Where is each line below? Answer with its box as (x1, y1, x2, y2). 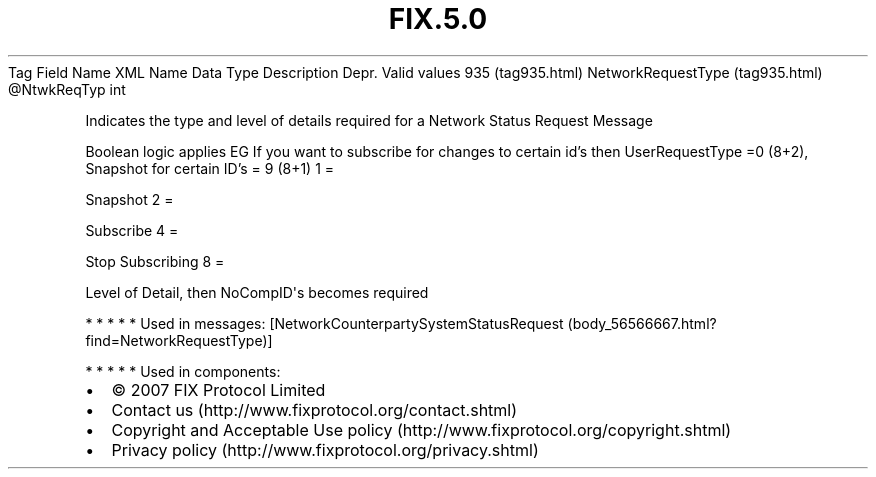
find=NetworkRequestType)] (85, 331, 273, 349)
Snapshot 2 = (85, 190, 174, 208)
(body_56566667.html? (567, 314, 717, 332)
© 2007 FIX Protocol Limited (111, 379, 326, 400)
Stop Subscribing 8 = (85, 252, 225, 270)
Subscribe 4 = (85, 221, 179, 239)
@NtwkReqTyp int (8, 80, 126, 98)
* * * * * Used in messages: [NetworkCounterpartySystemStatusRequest (85, 314, 564, 332)
